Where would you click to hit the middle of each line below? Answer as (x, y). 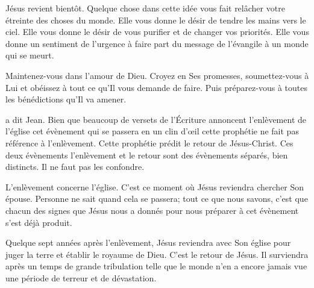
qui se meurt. (30, 55)
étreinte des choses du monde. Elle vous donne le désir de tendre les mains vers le (156, 20)
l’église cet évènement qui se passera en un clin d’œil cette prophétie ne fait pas (152, 131)
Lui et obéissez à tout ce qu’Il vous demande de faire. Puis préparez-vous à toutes (157, 87)
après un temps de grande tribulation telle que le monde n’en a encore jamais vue (156, 266)
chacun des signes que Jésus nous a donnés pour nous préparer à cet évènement (152, 210)
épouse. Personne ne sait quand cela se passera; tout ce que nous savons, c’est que (157, 199)
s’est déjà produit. (39, 222)
